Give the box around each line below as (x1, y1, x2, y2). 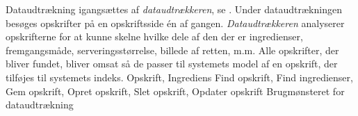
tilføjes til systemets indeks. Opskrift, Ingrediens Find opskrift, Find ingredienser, (6, 69, 353, 84)
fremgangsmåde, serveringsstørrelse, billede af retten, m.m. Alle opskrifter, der (6, 42, 339, 57)
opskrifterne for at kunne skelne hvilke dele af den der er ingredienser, (6, 29, 303, 44)
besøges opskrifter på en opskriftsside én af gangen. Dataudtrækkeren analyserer (6, 15, 345, 30)
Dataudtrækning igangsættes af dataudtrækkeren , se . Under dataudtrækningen (6, 2, 342, 16)
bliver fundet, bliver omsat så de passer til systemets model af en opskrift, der (6, 56, 338, 71)
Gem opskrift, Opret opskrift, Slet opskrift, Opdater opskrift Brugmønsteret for (6, 83, 345, 98)
